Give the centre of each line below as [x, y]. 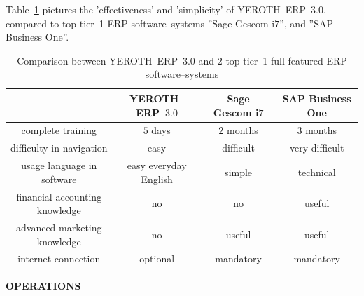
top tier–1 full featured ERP [286, 60]
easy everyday [157, 165]
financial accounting [59, 196]
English [157, 179]
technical [317, 171]
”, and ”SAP [307, 23]
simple [239, 171]
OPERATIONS [43, 285]
